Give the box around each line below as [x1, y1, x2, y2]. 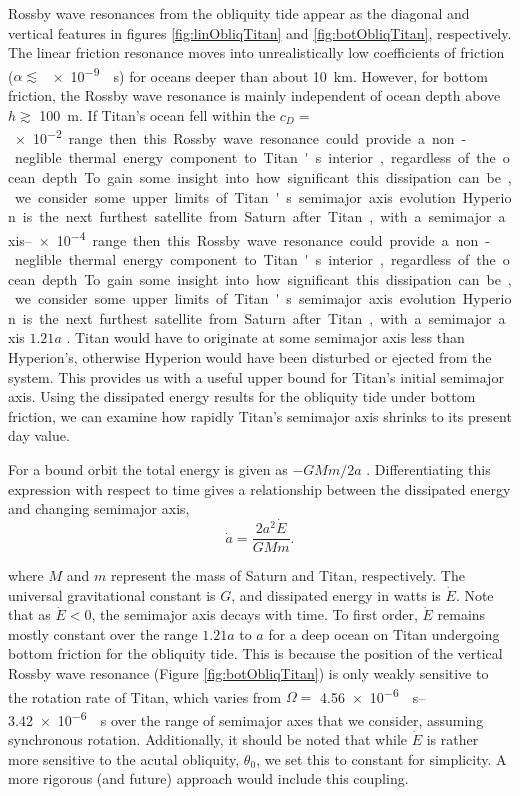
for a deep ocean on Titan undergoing [268, 623, 500, 644]
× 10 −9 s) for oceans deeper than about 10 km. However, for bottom [52, 62, 488, 86]
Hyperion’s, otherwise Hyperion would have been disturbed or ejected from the [8, 347, 492, 368]
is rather [426, 729, 479, 750]
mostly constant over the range [8, 623, 198, 644]
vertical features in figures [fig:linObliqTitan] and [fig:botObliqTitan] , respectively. [8, 22, 512, 43]
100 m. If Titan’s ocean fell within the [39, 104, 276, 125]
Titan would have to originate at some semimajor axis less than [75, 327, 465, 348]
